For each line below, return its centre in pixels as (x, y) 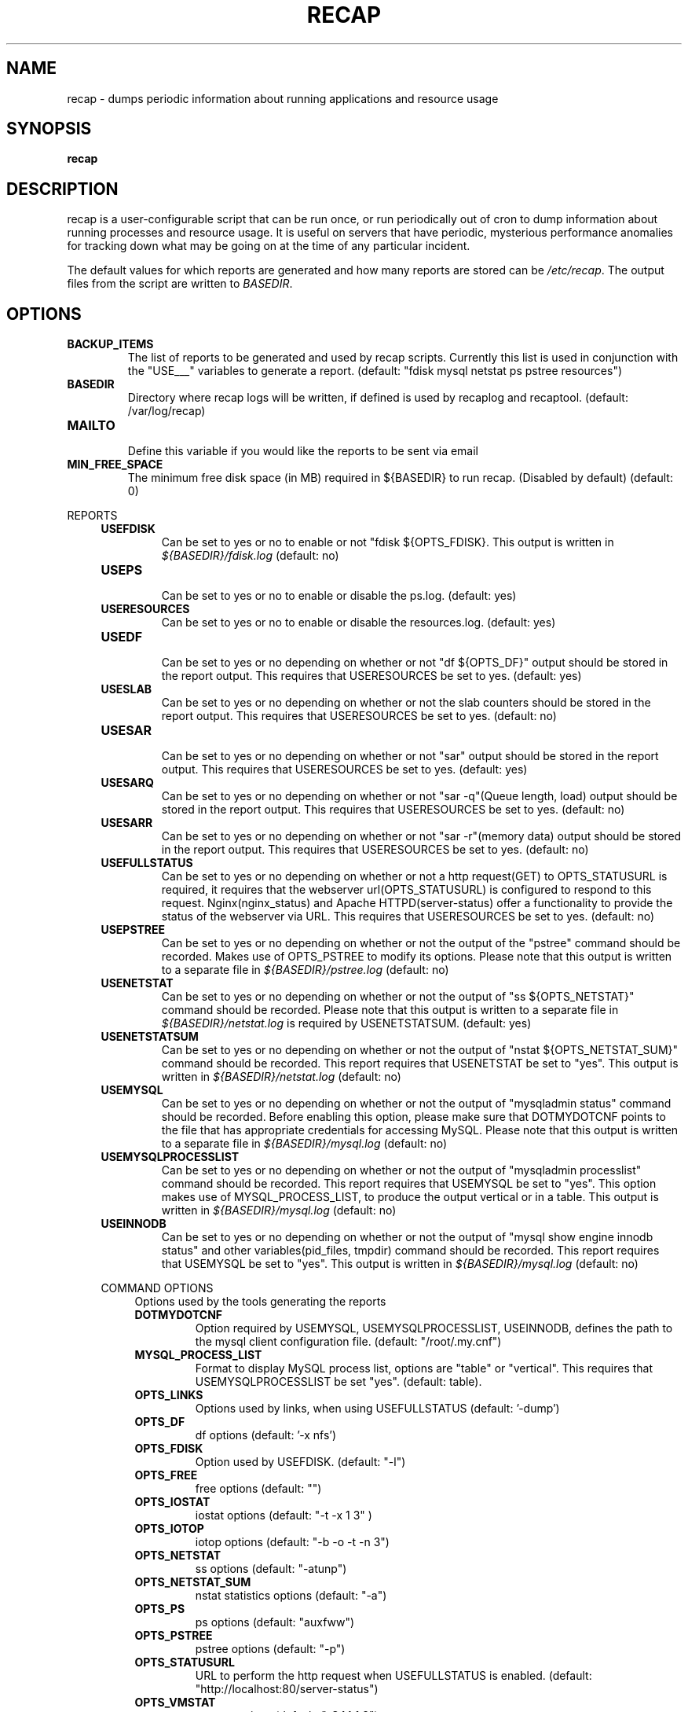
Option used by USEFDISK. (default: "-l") (300, 1462)
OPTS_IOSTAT (172, 1502)
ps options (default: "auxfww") (275, 1622)
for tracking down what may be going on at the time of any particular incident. (269, 246)
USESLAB (126, 689)
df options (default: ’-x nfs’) (266, 1435)
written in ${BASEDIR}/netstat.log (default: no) (281, 1077)
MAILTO (91, 426)
